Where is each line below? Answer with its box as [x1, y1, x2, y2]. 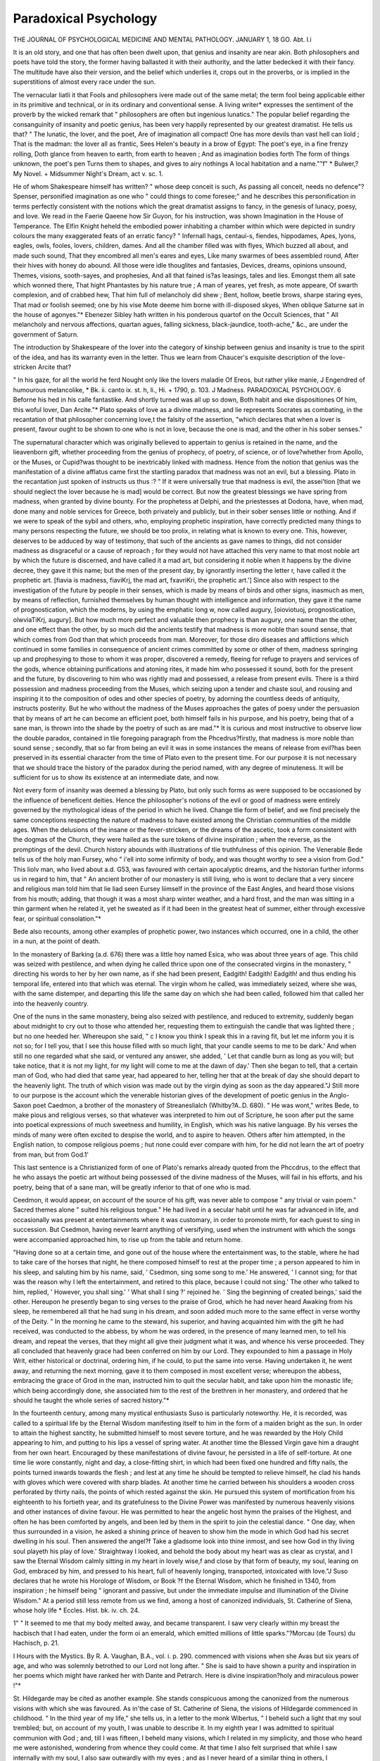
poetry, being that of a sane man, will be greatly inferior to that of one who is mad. [13, 1183, 251, 1191]
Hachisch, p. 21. [13, 1638, 60, 1648]
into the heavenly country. [13, 999, 89, 1007]
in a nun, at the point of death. [13, 937, 101, 945]
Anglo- [329, 1091, 350, 1100]
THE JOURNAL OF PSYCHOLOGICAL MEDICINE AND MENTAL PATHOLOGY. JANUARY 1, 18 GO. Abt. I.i [13, 35, 312, 44]
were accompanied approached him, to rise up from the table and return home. [13, 1235, 243, 1243]
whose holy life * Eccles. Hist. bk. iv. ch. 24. [13, 1606, 140, 1614]
